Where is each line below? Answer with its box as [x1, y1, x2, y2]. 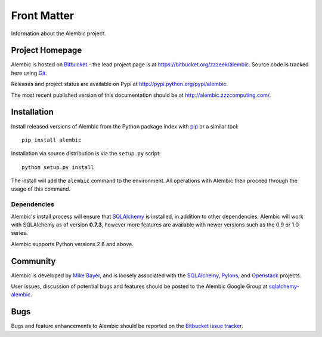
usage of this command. [11, 185, 71, 192]
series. [11, 229, 28, 237]
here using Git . [11, 69, 47, 76]
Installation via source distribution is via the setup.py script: [11, 150, 161, 157]
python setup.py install [21, 164, 94, 170]
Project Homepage [11, 45, 82, 56]
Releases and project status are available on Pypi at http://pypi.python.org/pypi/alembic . [11, 81, 228, 88]
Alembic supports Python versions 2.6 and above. [11, 240, 134, 247]
